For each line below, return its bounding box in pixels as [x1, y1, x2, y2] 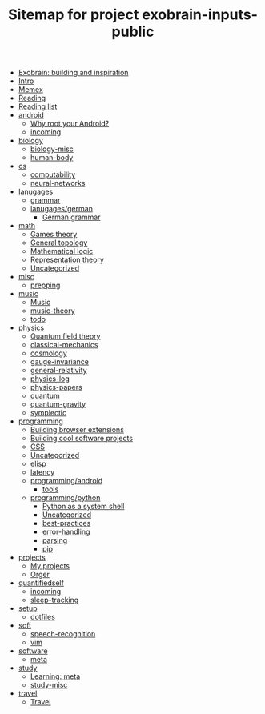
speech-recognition [30, 629, 96, 639]
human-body [30, 153, 74, 162]
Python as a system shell [42, 502, 125, 511]
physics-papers [30, 383, 82, 392]
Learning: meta [30, 672, 81, 681]
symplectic [30, 408, 67, 418]
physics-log [30, 374, 70, 383]
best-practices [42, 519, 91, 528]
